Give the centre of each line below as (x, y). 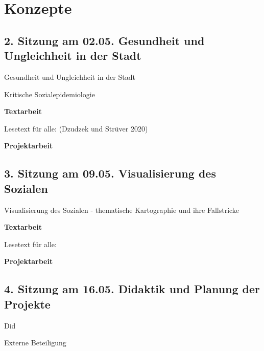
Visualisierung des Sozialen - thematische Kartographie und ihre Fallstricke (122, 210)
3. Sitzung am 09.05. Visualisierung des (110, 173)
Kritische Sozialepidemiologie (50, 94)
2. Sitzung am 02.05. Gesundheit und (104, 40)
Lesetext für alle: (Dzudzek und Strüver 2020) (76, 128)
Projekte (27, 304)
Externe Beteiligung (35, 343)
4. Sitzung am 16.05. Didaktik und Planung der (132, 289)
